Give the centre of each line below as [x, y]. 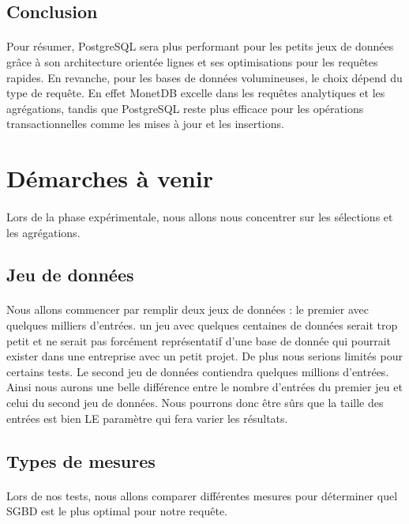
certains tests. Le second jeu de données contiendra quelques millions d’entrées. [198, 371]
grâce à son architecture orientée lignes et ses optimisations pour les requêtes [192, 61]
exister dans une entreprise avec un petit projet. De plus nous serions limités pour [204, 356]
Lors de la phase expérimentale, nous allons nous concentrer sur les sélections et [200, 216]
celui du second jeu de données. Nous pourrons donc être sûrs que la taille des [195, 403]
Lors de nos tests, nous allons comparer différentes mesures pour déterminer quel [202, 495]
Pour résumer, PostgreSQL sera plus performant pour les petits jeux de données [200, 46]
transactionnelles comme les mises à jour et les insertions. [145, 124]
